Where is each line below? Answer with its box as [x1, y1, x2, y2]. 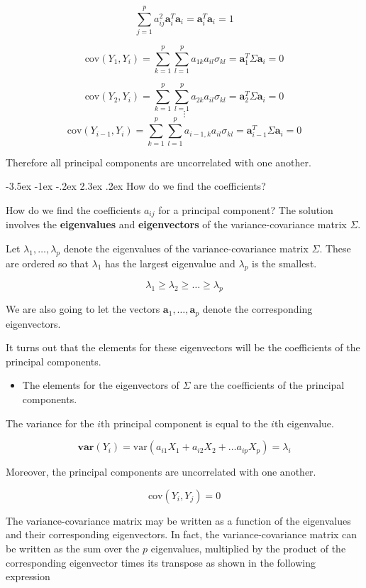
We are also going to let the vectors [6, 301, 160, 316]
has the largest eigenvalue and [105, 255, 235, 270]
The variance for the [6, 415, 94, 430]
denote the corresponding [202, 301, 313, 316]
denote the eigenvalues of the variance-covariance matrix [63, 240, 309, 255]
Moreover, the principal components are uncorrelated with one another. [6, 464, 316, 479]
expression [6, 569, 50, 584]
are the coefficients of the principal [194, 378, 345, 392]
